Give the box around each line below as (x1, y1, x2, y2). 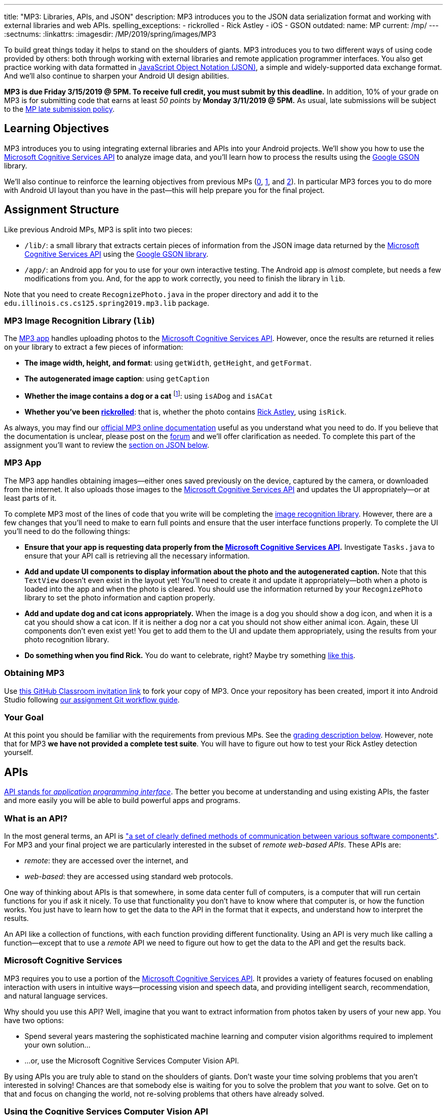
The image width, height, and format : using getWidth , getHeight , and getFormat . (24, 358, 312, 368)
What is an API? (4, 813, 68, 823)
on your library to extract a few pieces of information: (4, 343, 183, 352)
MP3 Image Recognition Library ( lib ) (4, 316, 155, 326)
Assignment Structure (4, 203, 119, 216)
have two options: (4, 1015, 64, 1025)
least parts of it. (4, 493, 57, 502)
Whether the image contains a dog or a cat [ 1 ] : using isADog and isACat (24, 390, 273, 401)
